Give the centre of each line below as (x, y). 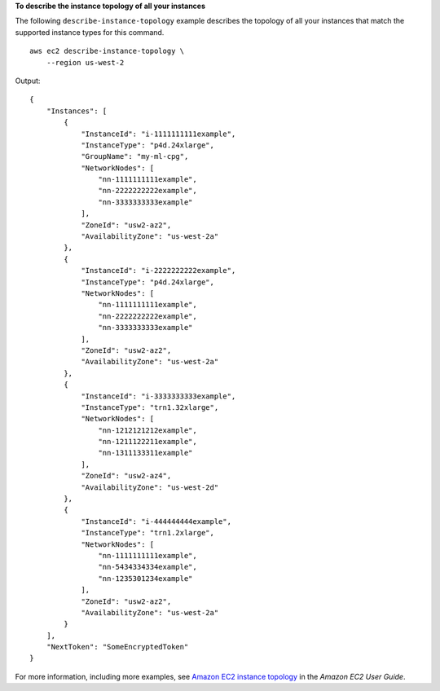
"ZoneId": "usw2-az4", (126, 476)
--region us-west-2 (85, 62)
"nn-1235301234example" (145, 578)
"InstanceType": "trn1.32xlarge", (150, 407)
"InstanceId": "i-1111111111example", (158, 134)
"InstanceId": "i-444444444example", (156, 521)
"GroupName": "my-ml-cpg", (135, 156)
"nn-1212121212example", (147, 430)
